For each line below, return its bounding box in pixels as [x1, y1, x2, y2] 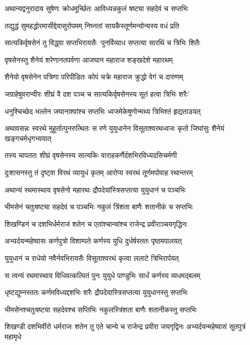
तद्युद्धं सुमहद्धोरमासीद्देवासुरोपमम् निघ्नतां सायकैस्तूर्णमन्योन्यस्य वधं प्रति [5, 20, 180, 31]
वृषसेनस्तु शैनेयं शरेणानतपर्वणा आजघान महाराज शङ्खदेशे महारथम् [5, 54, 173, 65]
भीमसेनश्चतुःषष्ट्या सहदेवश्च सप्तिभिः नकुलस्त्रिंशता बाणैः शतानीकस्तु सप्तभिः [5, 304, 197, 314]
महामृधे [5, 331, 21, 341]
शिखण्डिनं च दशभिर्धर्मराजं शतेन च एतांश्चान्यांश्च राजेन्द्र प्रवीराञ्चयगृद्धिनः [5, 218, 188, 229]
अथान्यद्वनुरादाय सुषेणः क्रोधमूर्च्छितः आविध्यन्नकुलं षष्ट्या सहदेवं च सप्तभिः [5, 3, 188, 13]
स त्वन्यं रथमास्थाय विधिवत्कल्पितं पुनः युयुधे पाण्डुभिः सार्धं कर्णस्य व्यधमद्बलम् [5, 270, 201, 280]
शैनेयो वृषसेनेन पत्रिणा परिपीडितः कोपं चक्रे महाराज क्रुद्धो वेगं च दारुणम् [5, 71, 183, 82]
